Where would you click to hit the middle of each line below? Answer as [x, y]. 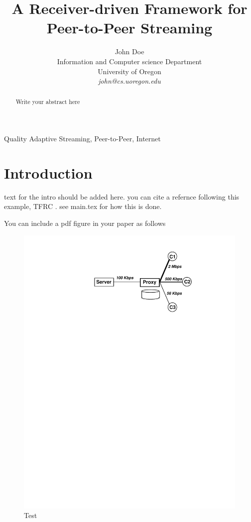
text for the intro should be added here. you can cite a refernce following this [122, 196]
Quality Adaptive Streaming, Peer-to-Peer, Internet [82, 139]
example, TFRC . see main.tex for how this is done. [83, 206]
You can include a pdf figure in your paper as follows [85, 223]
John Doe [129, 52]
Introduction [48, 172]
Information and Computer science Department [129, 61]
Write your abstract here [48, 102]
